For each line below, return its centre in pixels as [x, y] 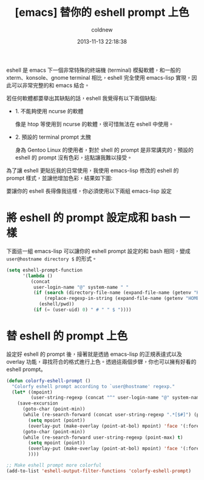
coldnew [102, 30]
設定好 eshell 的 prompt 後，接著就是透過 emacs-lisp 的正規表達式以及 [94, 354]
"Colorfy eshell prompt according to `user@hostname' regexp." [93, 386]
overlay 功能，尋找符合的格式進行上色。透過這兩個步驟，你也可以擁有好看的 [101, 361]
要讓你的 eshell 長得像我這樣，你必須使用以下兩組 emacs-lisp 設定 [89, 191]
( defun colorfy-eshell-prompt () [49, 381]
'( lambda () [37, 276]
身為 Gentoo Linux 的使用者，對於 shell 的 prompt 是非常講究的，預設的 [104, 150]
